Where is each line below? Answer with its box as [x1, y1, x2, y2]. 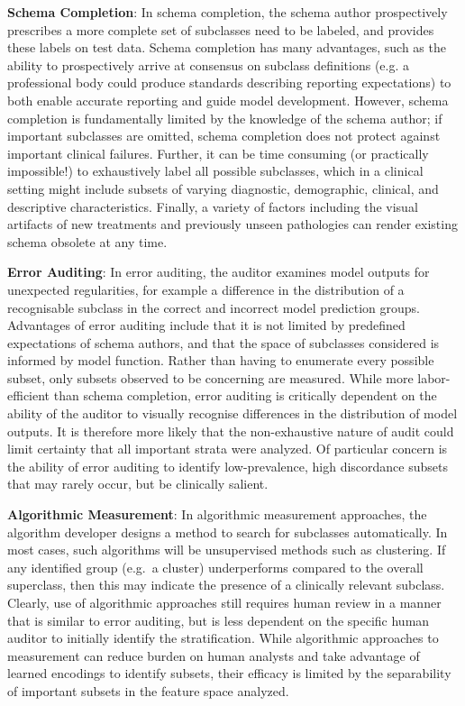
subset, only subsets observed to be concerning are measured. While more [7, 368, 414, 387]
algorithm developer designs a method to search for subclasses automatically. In [7, 522, 448, 541]
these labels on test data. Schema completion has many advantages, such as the [7, 38, 446, 57]
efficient [7, 386, 50, 405]
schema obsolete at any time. [7, 232, 168, 251]
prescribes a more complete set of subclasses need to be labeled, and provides [7, 20, 434, 39]
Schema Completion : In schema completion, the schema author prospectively [7, 3, 448, 21]
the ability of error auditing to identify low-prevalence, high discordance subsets [7, 456, 448, 475]
